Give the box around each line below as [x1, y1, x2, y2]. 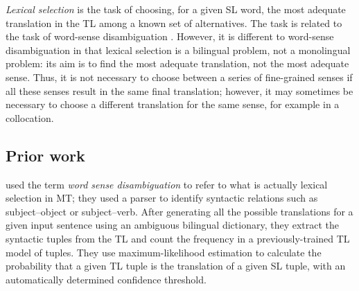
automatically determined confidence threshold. [6, 272, 207, 286]
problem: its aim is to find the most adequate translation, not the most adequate [6, 56, 349, 71]
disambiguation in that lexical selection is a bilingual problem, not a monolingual [6, 42, 351, 57]
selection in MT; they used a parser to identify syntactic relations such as [6, 191, 318, 205]
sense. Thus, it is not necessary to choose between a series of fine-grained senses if [6, 69, 353, 84]
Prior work [6, 144, 85, 166]
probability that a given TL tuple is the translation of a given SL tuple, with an [6, 258, 346, 273]
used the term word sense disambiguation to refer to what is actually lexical [6, 177, 328, 191]
